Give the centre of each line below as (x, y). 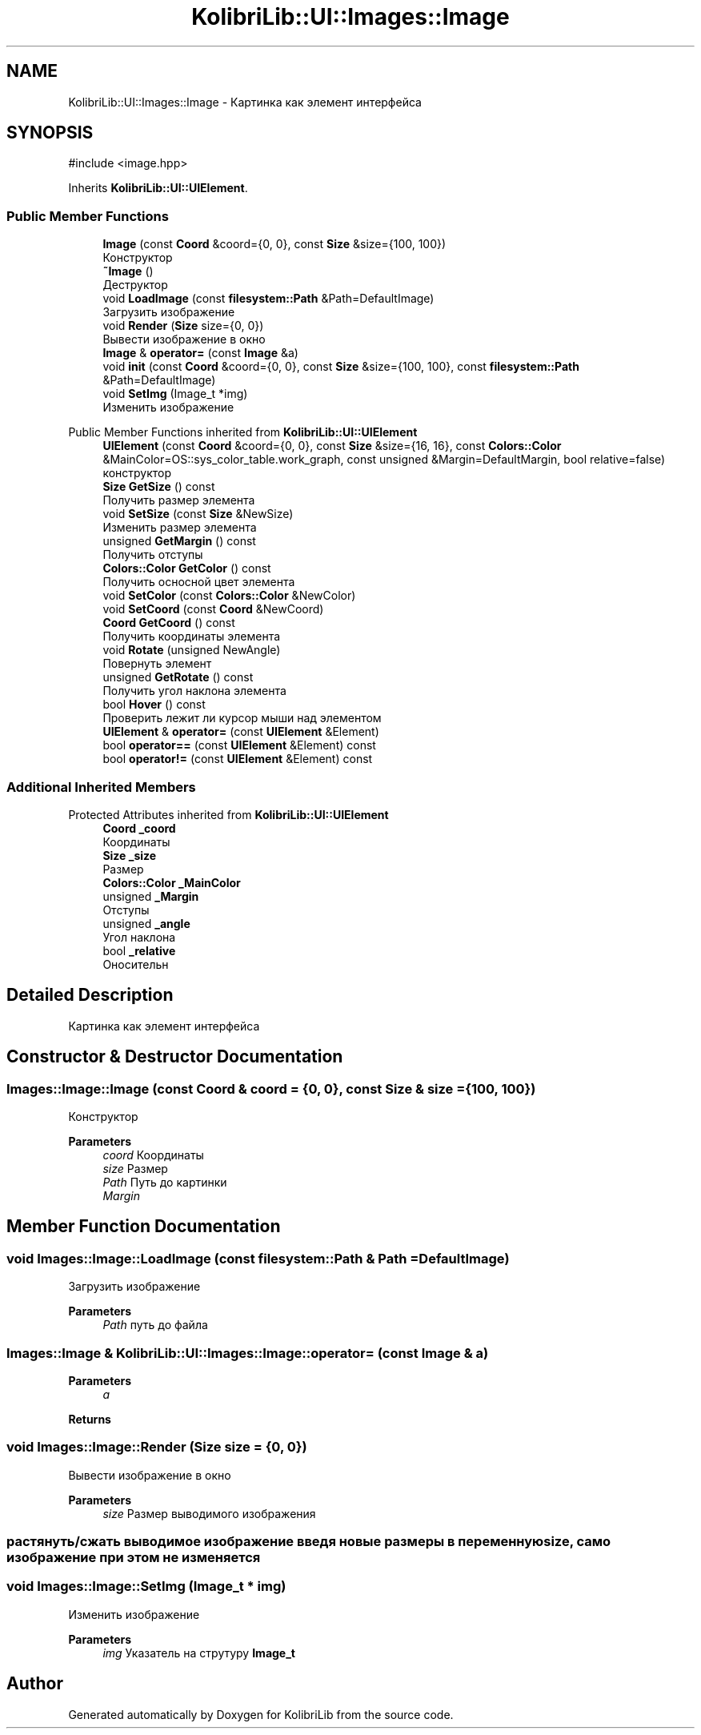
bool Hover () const (154, 705)
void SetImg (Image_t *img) (175, 394)
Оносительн (136, 964)
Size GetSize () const (159, 487)
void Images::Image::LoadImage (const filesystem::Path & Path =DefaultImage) (258, 1258)
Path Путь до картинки (165, 1182)
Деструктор (135, 285)
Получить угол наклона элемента (194, 691)
